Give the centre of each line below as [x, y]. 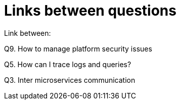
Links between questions [90, 11]
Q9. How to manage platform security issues [78, 48]
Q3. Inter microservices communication [70, 80]
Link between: [28, 33]
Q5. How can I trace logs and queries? [68, 64]
